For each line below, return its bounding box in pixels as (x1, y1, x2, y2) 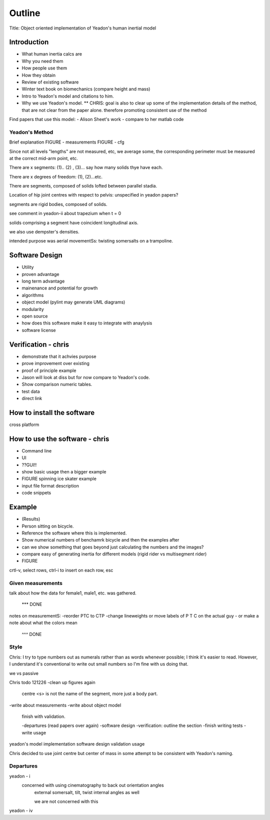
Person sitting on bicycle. (21, 523, 74, 529)
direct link (21, 395, 42, 401)
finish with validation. (21, 713, 66, 719)
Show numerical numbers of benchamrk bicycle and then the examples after (21, 537, 179, 543)
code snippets (21, 490, 51, 496)
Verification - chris (9, 340, 69, 348)
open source (21, 313, 48, 319)
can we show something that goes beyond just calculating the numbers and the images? (21, 544, 204, 550)
